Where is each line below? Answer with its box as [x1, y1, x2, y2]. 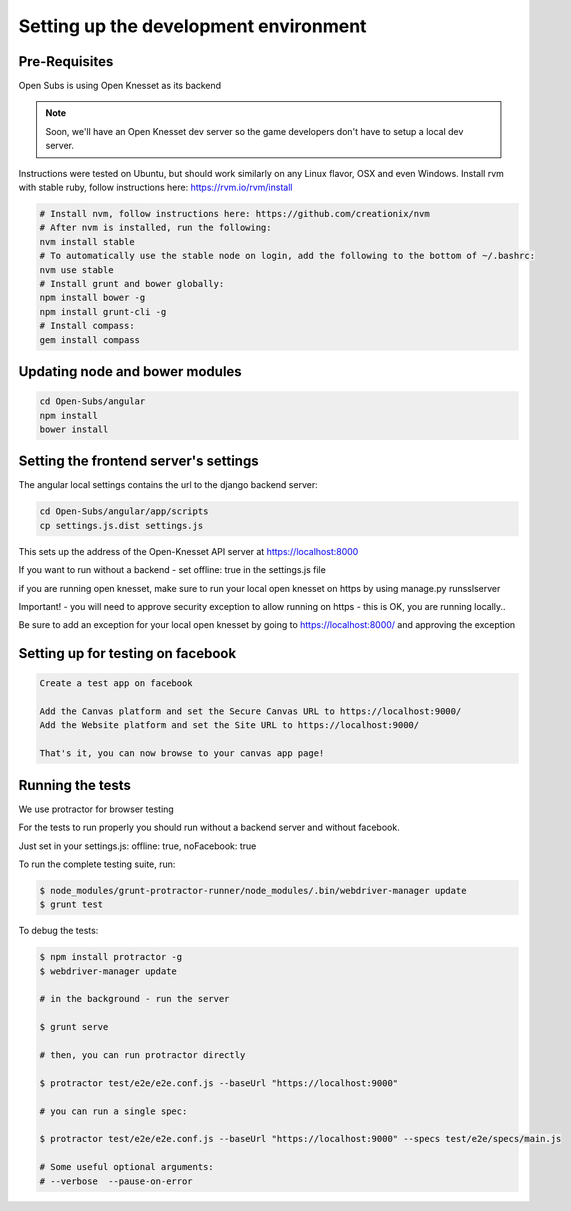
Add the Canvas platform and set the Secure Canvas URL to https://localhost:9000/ [39, 706, 462, 717]
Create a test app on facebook [39, 678, 194, 689]
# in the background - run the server [39, 993, 230, 1005]
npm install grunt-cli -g [39, 306, 167, 317]
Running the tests [18, 776, 132, 794]
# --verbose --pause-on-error [39, 1175, 194, 1187]
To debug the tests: [18, 925, 99, 937]
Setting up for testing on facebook [18, 645, 237, 662]
